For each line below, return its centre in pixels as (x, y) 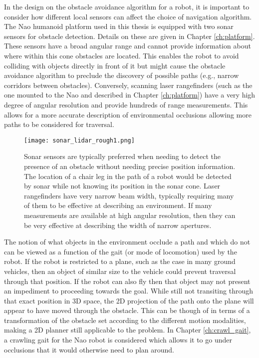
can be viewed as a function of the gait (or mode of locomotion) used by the (121, 251)
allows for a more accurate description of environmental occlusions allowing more (128, 114)
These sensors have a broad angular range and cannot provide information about (128, 46)
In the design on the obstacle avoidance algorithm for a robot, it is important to (127, 6)
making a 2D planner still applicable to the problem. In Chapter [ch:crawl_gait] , (128, 330)
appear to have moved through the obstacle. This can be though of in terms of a (127, 310)
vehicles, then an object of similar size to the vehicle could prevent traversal (120, 271)
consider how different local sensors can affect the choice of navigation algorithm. (128, 16)
